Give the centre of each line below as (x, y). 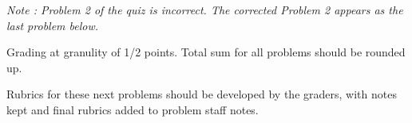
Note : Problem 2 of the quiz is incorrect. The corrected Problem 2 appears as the (205, 10)
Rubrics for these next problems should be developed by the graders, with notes (202, 94)
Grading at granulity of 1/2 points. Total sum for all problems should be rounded (206, 52)
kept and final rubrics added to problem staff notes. (133, 109)
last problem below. (53, 25)
